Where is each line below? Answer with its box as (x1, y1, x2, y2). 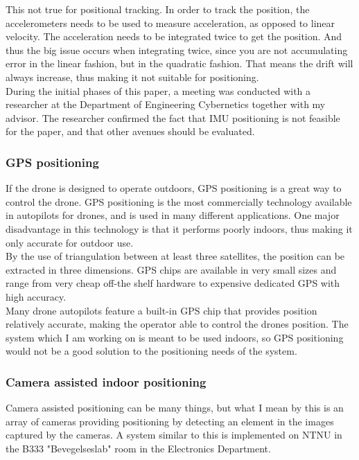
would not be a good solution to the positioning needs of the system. (6, 344, 297, 358)
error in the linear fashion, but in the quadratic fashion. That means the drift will (6, 56, 353, 71)
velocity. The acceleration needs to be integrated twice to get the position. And (6, 29, 342, 44)
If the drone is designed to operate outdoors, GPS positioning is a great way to (6, 181, 342, 195)
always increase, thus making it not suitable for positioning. (6, 69, 259, 84)
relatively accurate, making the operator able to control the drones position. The (6, 317, 349, 331)
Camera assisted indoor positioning (6, 373, 207, 390)
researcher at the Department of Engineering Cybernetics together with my (6, 97, 326, 112)
